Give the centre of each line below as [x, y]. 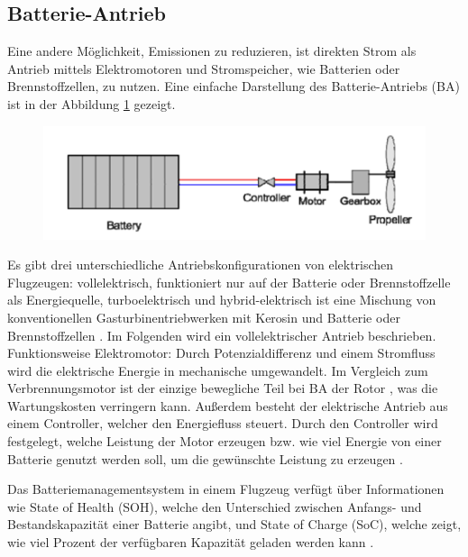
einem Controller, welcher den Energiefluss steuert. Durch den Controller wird [223, 423]
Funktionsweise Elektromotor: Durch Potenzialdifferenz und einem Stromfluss [221, 353]
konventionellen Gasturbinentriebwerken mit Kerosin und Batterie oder [204, 317]
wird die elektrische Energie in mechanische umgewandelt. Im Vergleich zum [218, 370]
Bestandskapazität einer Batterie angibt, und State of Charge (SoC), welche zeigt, [234, 524]
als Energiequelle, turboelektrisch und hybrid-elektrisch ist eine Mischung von [222, 300]
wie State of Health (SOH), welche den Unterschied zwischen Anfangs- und [215, 506]
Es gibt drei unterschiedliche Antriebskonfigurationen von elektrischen [201, 265]
